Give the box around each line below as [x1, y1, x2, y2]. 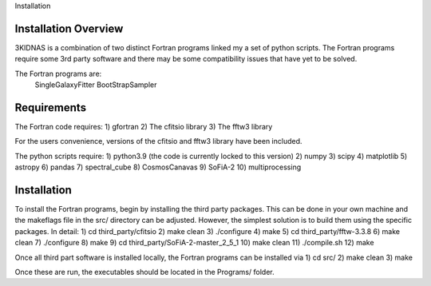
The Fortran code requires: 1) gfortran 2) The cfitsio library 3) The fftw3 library [14, 121, 273, 131]
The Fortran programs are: [14, 69, 102, 78]
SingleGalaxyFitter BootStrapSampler [34, 80, 157, 89]
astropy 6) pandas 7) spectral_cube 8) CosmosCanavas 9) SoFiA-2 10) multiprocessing [14, 162, 302, 172]
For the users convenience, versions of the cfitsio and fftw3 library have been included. [14, 137, 302, 146]
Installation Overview [14, 22, 124, 35]
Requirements [14, 101, 87, 114]
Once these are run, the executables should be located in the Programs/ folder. [14, 268, 275, 277]
